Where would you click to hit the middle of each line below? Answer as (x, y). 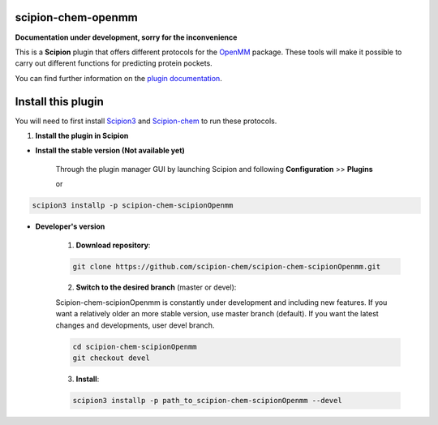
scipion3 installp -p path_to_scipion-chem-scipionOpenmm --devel (207, 400)
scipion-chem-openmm (76, 17)
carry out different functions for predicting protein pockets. (114, 63)
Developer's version (70, 226)
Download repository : (113, 245)
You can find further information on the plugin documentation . (118, 78)
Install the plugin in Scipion (82, 135)
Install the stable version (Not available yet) (110, 151)
